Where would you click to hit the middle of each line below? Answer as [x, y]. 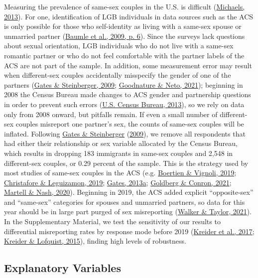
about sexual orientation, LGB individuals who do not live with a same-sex [119, 46]
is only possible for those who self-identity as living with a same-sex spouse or [123, 26]
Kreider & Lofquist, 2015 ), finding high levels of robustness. [95, 241]
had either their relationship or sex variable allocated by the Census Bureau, [121, 143]
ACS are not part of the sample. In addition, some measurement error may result [128, 65]
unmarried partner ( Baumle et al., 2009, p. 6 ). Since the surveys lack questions [125, 36]
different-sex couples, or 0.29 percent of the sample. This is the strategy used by [126, 163]
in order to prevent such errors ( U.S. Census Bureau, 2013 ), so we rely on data [124, 104]
